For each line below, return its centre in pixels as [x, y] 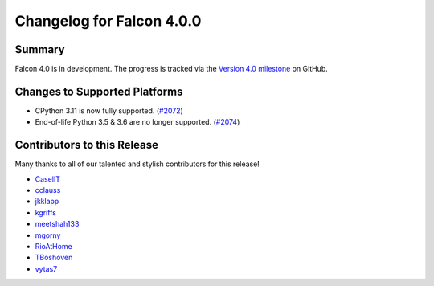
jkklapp [47, 202]
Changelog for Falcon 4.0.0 [108, 21]
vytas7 [46, 268]
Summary [40, 49]
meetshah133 [57, 224]
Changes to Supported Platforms [99, 91]
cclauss [48, 190]
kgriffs [45, 212]
